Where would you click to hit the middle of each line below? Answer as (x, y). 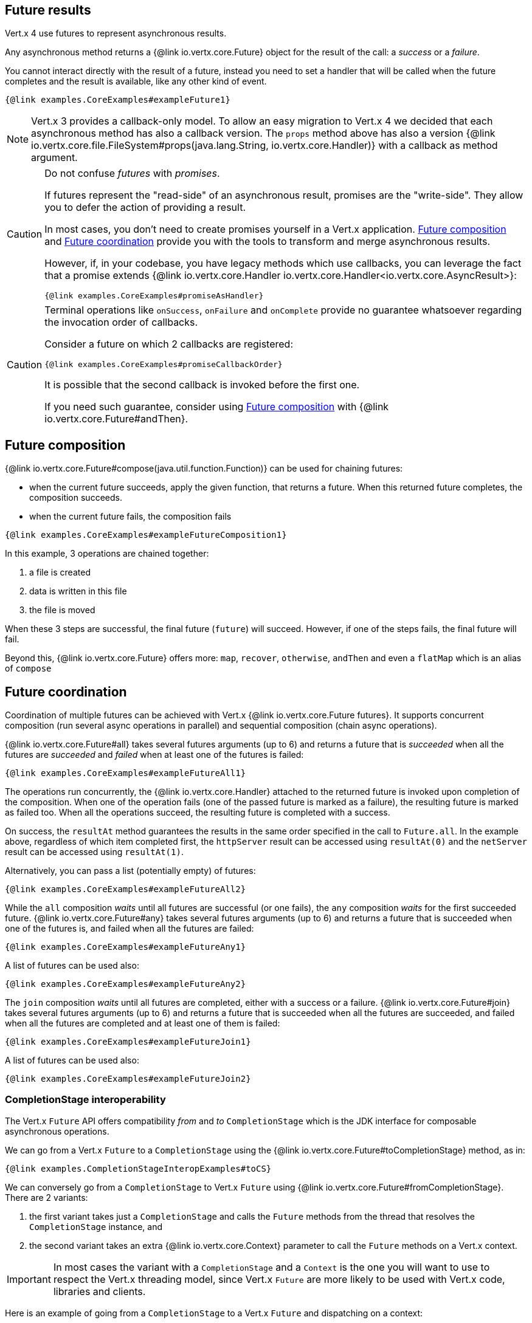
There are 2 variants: (47, 1197)
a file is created (60, 572)
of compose (28, 668)
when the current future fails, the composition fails (130, 517)
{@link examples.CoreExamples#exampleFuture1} (118, 100)
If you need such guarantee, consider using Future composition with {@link (217, 407)
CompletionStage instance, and (96, 1226)
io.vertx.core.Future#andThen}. (116, 419)
